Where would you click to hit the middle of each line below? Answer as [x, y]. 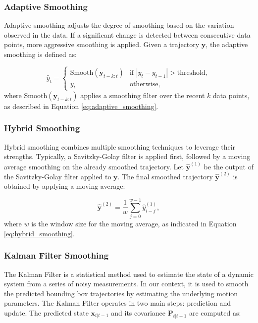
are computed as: [215, 312]
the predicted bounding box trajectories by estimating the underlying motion [121, 293]
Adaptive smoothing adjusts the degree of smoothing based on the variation [119, 25]
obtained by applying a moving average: [65, 186]
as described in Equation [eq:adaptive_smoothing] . [81, 106]
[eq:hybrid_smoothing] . [39, 233]
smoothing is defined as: [40, 54]
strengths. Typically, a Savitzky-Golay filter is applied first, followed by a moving [127, 156]
